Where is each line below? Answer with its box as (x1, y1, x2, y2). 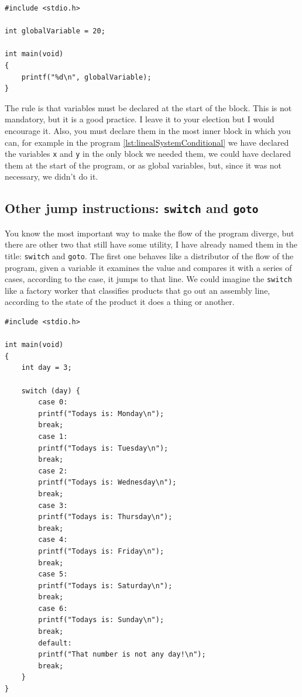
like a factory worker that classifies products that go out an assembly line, (5, 284, 270, 296)
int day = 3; (21, 363, 72, 372)
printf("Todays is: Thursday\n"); (38, 513, 173, 521)
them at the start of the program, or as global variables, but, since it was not (5, 159, 282, 171)
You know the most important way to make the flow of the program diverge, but (5, 226, 294, 239)
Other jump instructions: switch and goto (5, 199, 259, 217)
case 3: (38, 501, 68, 510)
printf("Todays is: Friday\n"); (38, 547, 164, 555)
